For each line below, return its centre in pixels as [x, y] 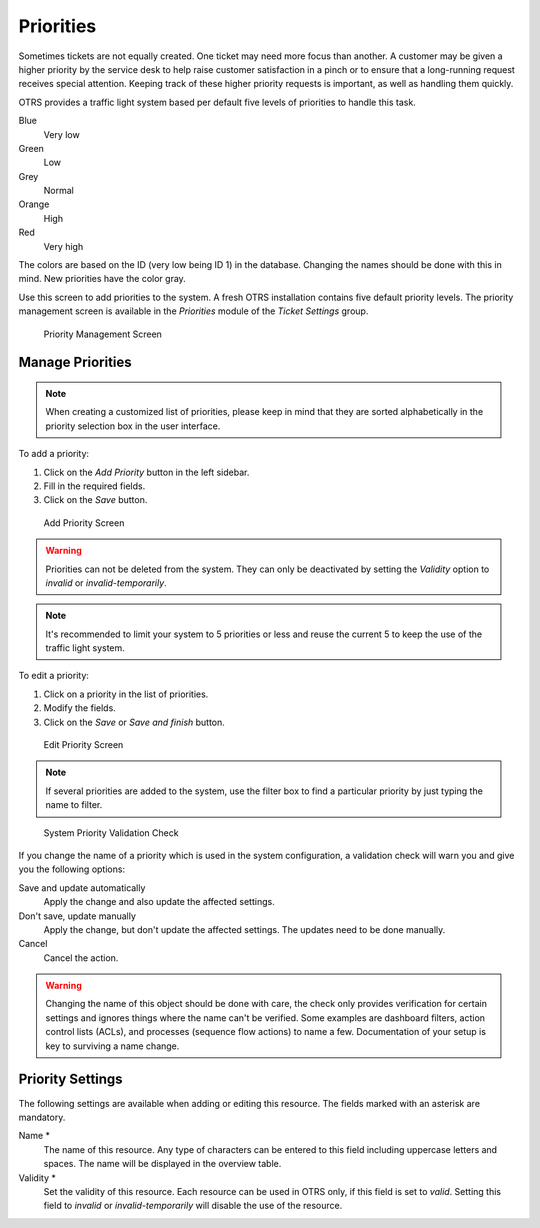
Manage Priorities [75, 362]
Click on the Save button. [95, 500]
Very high [63, 246]
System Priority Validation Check [111, 832]
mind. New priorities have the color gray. [102, 279]
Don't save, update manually [77, 916]
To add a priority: [54, 454]
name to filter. [74, 805]
